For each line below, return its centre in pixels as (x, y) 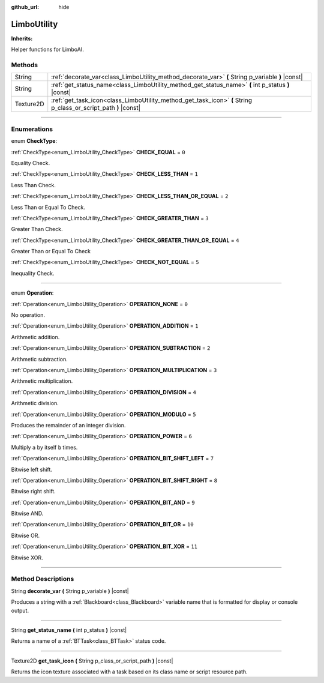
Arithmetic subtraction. (40, 359)
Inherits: (22, 38)
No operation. (28, 315)
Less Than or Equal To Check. (48, 207)
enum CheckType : (34, 141)
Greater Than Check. (37, 229)
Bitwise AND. (27, 514)
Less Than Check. (34, 185)
